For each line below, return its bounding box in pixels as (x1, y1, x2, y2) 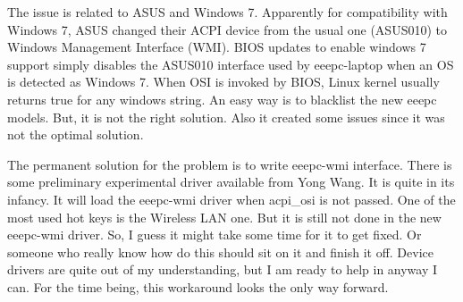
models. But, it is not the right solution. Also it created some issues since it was (7, 107, 445, 126)
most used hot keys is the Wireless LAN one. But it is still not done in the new (7, 207, 442, 226)
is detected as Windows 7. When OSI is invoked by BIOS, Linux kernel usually (7, 72, 440, 91)
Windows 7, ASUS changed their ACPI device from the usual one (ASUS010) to (7, 20, 447, 38)
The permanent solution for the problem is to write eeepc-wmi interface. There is (7, 155, 452, 173)
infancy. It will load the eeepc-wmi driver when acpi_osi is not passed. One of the (7, 189, 456, 208)
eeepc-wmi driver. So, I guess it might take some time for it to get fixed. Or (7, 225, 422, 244)
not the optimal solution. (7, 125, 144, 144)
